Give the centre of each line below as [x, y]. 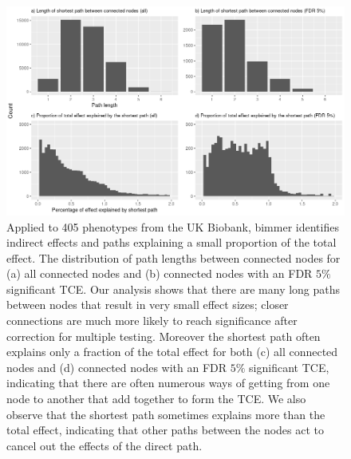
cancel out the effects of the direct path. [105, 445]
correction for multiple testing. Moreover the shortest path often [164, 336]
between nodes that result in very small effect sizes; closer [148, 305]
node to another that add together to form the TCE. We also [156, 399]
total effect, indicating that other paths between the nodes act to [166, 430]
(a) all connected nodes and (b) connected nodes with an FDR [160, 273]
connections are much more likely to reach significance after [152, 321]
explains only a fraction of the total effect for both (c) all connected [172, 352]
